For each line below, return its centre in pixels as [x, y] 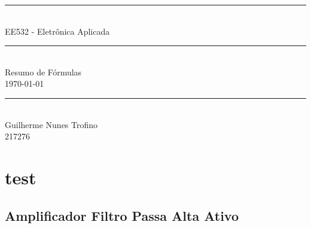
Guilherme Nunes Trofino [51, 124]
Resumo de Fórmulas [43, 72]
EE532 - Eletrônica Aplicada [57, 31]
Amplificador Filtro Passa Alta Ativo [122, 215]
